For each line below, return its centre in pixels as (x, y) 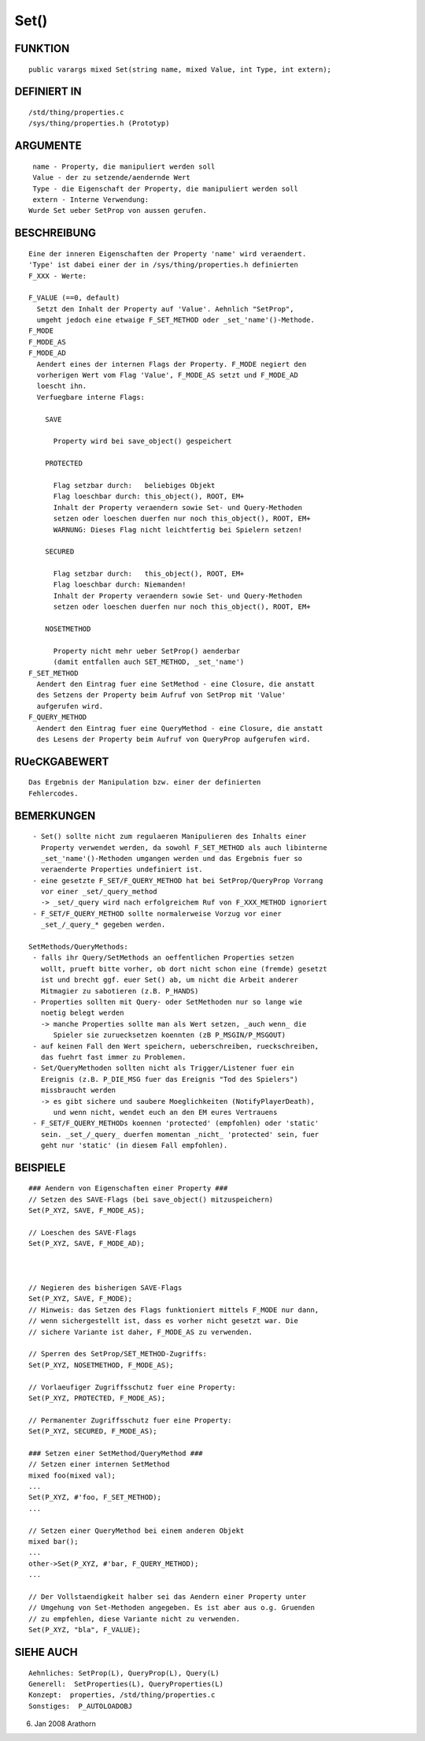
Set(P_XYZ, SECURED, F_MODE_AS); (93, 1432)
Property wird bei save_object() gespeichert (142, 441)
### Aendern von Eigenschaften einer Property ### (128, 1188)
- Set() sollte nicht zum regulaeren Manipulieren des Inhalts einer (170, 837)
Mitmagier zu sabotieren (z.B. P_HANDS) (120, 991)
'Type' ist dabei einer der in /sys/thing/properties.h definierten (163, 265)
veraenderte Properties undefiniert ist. (122, 870)
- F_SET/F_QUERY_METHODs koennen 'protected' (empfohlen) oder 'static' (176, 1123)
